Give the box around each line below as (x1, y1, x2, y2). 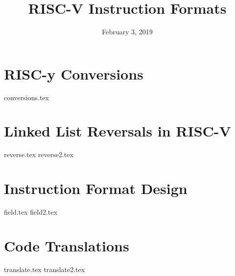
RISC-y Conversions (4, 63, 143, 83)
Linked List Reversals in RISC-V (4, 121, 231, 141)
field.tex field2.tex (4, 207, 57, 217)
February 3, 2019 (102, 27, 153, 37)
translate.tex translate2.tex (4, 264, 85, 274)
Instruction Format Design (4, 178, 188, 198)
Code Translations (4, 235, 129, 255)
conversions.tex (4, 92, 49, 102)
